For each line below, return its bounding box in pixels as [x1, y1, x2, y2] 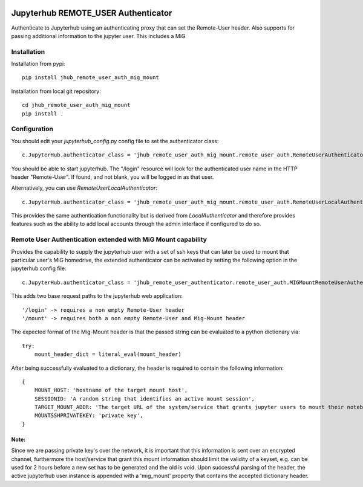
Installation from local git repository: [11, 88, 101, 95]
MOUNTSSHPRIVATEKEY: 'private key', [34, 412, 143, 419]
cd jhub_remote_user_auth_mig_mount [22, 102, 131, 109]
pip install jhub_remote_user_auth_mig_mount [22, 74, 160, 81]
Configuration [11, 124, 54, 133]
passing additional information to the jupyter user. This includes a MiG [11, 32, 186, 39]
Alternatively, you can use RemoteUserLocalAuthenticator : [11, 184, 157, 192]
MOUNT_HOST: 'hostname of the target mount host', [34, 387, 188, 394]
